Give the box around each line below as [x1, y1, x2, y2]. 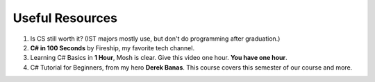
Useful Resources [12, 10, 118, 25]
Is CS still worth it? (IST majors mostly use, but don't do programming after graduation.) [30, 34, 281, 43]
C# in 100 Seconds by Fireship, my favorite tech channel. [30, 43, 194, 52]
